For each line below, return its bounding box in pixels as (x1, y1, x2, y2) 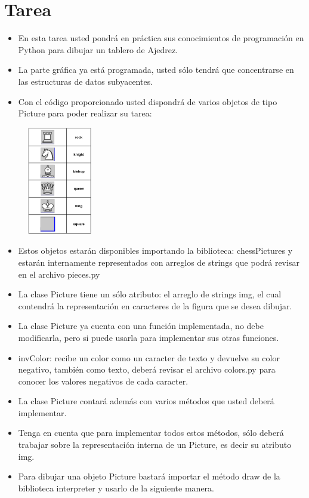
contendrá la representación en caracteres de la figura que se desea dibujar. (18, 299, 292, 312)
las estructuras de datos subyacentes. (18, 75, 153, 87)
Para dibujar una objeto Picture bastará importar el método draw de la (18, 470, 280, 482)
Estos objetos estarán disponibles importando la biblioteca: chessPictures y (18, 244, 293, 257)
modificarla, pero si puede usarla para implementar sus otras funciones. (18, 331, 279, 343)
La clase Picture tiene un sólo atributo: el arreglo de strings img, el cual (18, 288, 282, 300)
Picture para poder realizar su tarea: (18, 107, 152, 119)
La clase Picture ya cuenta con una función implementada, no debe (18, 319, 264, 332)
